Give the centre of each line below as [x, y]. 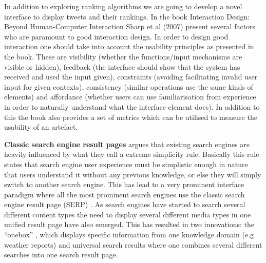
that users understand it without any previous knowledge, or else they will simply [133, 174]
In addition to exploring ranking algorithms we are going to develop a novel [123, 6]
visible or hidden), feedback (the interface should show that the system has [122, 66]
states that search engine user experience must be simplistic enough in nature [126, 164]
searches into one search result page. [61, 255]
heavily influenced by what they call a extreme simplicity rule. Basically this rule [132, 154]
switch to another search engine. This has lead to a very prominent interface [124, 184]
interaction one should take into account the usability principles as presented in [129, 46]
